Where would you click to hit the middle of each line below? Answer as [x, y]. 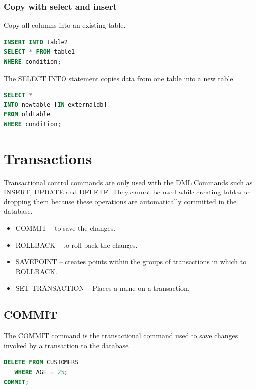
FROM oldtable [27, 115]
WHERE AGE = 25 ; [41, 372]
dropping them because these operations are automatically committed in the [120, 201]
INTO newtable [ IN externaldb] [56, 105]
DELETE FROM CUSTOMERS [41, 362]
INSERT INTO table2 [36, 42]
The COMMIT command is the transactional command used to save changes [121, 336]
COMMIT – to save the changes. [65, 228]
